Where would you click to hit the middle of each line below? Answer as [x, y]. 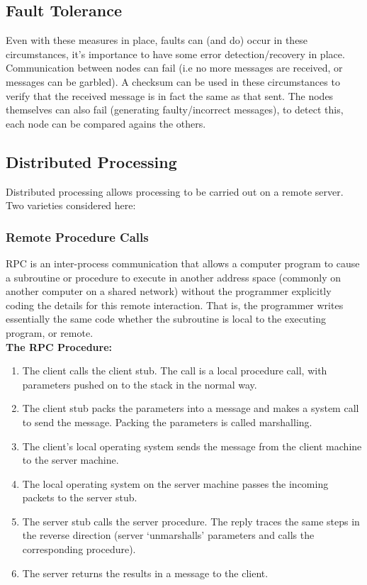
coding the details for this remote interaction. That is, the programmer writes [175, 305]
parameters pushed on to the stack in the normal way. [140, 384]
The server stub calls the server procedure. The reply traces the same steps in [191, 521]
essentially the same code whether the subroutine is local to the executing [166, 319]
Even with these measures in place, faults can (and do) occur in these [157, 40]
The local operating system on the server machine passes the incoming [175, 483]
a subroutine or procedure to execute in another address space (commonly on [174, 277]
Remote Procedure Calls [77, 236]
